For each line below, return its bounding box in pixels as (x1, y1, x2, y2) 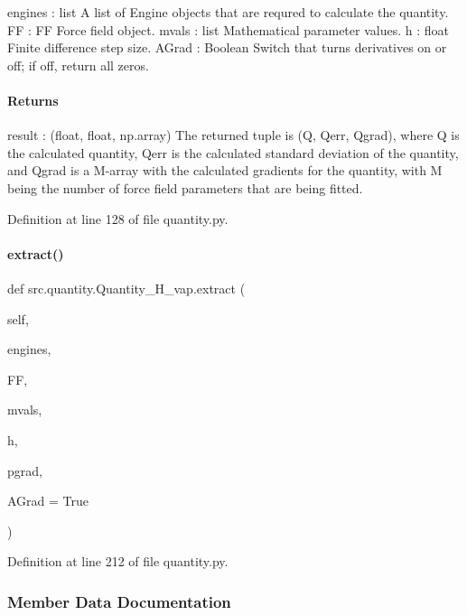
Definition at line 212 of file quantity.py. (7, 552, 229, 571)
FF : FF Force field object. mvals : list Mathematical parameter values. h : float (7, 20, 449, 39)
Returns (7, 90, 59, 109)
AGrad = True (7, 491, 89, 510)
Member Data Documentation (7, 590, 231, 612)
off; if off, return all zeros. (7, 55, 149, 74)
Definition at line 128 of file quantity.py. (7, 209, 229, 228)
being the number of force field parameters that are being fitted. (7, 178, 363, 197)
